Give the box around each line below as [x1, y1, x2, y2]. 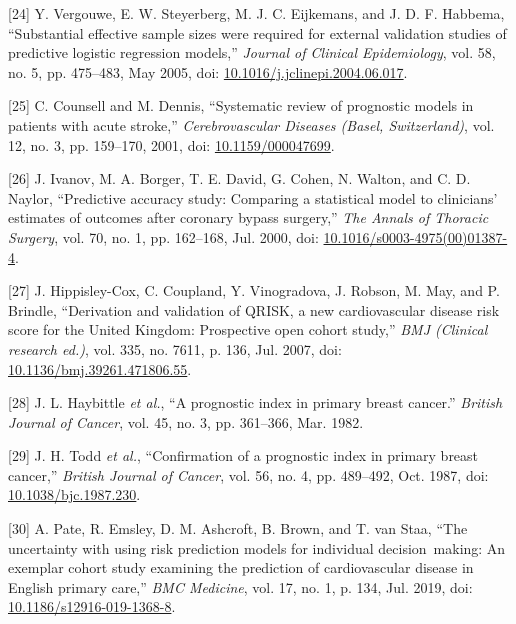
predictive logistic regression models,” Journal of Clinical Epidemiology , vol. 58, [8, 42, 496, 63]
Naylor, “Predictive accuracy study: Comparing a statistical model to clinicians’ [8, 187, 498, 208]
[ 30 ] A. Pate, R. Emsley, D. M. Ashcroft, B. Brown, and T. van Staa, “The [8, 518, 468, 539]
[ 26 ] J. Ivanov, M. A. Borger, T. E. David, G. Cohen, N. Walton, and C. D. [8, 168, 471, 189]
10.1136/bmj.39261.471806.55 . [8, 358, 192, 379]
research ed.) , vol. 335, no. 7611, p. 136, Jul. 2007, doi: [8, 338, 342, 359]
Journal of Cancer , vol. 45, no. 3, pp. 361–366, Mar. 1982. [8, 411, 364, 432]
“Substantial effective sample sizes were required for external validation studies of [8, 22, 507, 43]
